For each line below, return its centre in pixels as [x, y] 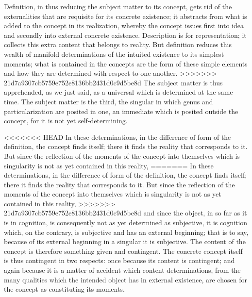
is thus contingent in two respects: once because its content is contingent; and [119, 260]
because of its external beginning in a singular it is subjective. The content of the [125, 241]
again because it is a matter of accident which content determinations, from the [122, 270]
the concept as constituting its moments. [64, 289]
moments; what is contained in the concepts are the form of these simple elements [126, 63]
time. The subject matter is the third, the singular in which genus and [109, 101]
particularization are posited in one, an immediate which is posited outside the [121, 111]
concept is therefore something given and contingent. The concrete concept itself [123, 251]
